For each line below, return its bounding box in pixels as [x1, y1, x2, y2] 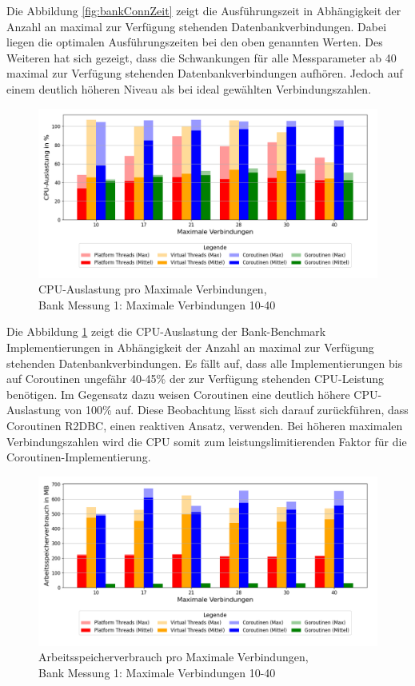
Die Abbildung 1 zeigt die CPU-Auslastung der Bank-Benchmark [6, 323, 326, 340]
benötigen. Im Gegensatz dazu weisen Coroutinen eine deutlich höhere [6, 385, 350, 402]
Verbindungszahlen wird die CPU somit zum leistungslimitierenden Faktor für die [6, 433, 407, 449]
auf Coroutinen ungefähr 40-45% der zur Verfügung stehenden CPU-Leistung [6, 370, 385, 387]
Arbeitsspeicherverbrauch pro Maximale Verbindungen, [38, 648, 309, 665]
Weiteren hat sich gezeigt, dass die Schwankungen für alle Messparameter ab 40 [6, 49, 397, 66]
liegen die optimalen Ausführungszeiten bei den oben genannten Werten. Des [6, 34, 383, 50]
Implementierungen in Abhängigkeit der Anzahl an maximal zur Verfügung [6, 338, 374, 355]
